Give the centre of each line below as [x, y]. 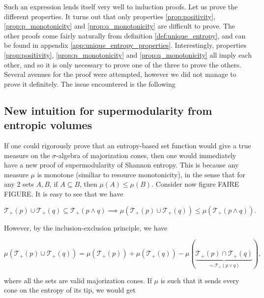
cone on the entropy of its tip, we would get [70, 290]
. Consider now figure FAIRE [195, 184]
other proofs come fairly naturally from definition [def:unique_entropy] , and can [125, 35]
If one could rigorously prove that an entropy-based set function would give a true [128, 145]
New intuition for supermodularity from [108, 110]
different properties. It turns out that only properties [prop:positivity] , [110, 16]
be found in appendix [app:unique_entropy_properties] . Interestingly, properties [125, 45]
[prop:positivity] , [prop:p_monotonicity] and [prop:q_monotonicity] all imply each [128, 54]
